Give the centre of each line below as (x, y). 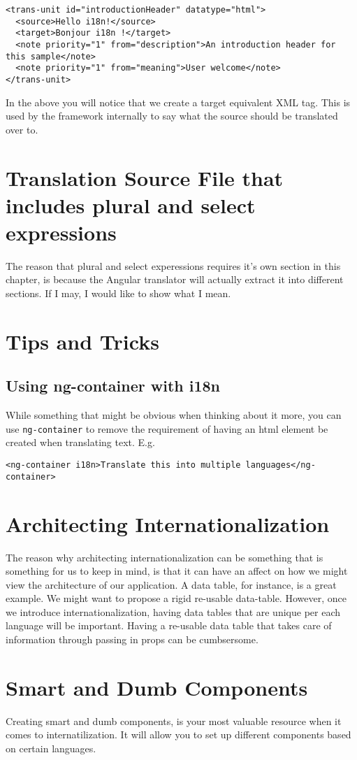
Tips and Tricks (82, 341)
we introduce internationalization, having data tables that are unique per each (173, 611)
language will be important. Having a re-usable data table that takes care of (169, 625)
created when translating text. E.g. (80, 442)
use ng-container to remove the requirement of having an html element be (167, 428)
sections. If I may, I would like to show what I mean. (118, 293)
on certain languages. (51, 748)
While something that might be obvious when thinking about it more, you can (174, 415)
